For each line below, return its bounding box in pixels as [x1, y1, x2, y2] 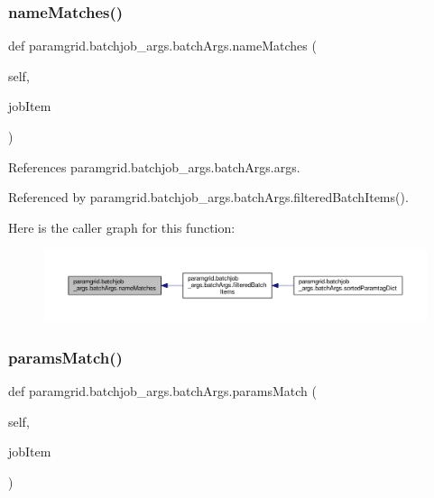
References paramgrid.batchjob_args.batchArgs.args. [8, 157, 300, 176]
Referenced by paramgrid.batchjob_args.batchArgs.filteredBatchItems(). [8, 188, 409, 207]
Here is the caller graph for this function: [8, 217, 235, 236]
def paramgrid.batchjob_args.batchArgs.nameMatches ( [8, 36, 317, 55]
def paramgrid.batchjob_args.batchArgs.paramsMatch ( [8, 381, 317, 400]
